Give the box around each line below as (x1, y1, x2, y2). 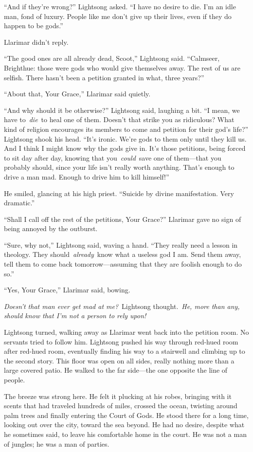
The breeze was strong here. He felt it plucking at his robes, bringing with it (4, 391, 232, 401)
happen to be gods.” (4, 20, 63, 31)
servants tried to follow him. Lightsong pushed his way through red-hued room (4, 336, 238, 346)
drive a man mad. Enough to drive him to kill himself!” (4, 171, 169, 181)
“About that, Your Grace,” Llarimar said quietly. (4, 89, 151, 99)
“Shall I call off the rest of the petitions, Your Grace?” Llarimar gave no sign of (4, 214, 241, 224)
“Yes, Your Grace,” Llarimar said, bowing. (4, 285, 130, 295)
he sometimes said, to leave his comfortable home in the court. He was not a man (4, 429, 247, 439)
